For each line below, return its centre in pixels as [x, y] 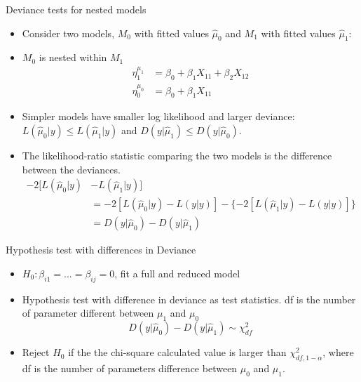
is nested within [73, 57]
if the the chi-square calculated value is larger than [177, 352]
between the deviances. [71, 169]
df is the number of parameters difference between [130, 368]
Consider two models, [68, 33]
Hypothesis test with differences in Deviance [101, 250]
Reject [36, 352]
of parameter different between [88, 313]
